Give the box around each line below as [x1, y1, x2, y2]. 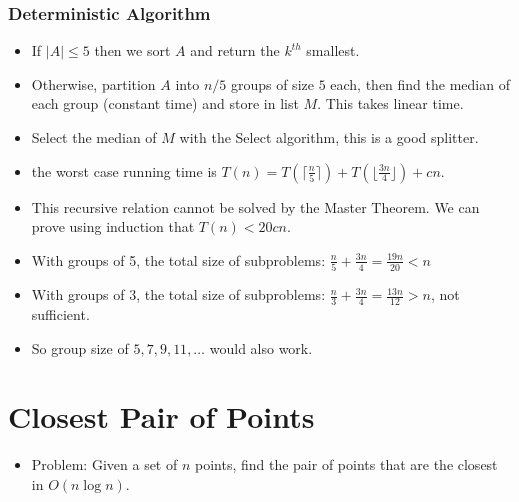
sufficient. [31, 303, 90, 324]
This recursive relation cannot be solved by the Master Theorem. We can [31, 196, 480, 217]
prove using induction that [31, 216, 195, 237]
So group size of [31, 337, 129, 358]
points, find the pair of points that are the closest [194, 454, 498, 475]
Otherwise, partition [31, 73, 156, 94]
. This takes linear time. [317, 93, 464, 114]
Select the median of [31, 127, 157, 147]
